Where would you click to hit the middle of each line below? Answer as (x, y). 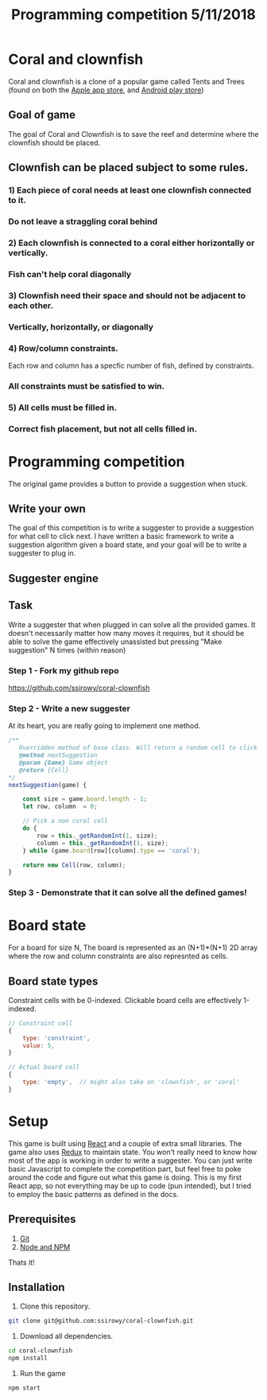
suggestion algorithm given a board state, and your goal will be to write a (128, 545)
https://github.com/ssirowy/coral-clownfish (79, 688)
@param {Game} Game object (64, 762)
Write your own (47, 509)
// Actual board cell (44, 1067)
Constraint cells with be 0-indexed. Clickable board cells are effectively (125, 1000)
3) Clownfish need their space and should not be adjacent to (127, 295)
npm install (28, 1359)
